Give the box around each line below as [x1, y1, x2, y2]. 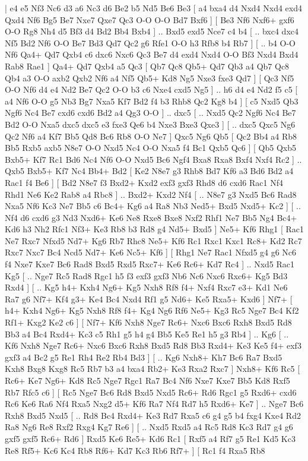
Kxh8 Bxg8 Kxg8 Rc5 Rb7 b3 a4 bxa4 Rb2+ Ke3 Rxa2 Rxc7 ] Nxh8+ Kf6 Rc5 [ [5, 362, 300, 375]
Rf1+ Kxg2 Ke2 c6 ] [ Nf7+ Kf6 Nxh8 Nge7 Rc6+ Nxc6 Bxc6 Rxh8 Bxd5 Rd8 [5, 316, 292, 329]
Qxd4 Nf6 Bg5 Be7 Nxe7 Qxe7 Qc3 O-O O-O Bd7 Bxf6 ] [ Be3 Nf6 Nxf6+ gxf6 [5, 13, 294, 26]
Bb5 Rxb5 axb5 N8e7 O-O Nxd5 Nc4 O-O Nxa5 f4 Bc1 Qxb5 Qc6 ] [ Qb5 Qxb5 [5, 141, 296, 154]
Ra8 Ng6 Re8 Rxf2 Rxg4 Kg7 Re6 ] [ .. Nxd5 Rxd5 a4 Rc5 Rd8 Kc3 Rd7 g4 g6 [5, 421, 293, 433]
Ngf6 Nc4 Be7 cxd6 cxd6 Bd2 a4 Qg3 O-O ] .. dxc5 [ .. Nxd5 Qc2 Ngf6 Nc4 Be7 [5, 106, 296, 119]
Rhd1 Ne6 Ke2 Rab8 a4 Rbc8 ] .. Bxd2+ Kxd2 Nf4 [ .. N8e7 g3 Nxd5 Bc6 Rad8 [5, 188, 297, 200]
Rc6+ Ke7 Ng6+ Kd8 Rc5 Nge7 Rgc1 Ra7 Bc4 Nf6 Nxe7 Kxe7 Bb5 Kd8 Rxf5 [5, 374, 290, 386]
